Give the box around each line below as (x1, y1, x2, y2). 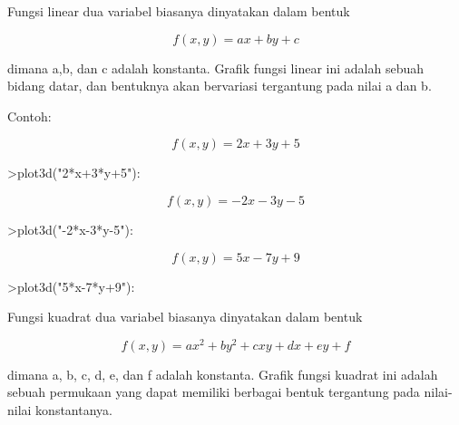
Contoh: (7, 106, 52, 125)
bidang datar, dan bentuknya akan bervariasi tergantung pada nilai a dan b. (7, 76, 432, 95)
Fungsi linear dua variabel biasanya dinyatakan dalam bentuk (7, 2, 350, 20)
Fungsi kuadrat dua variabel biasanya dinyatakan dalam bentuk (7, 307, 363, 326)
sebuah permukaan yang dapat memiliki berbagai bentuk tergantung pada (7, 382, 420, 401)
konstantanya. (35, 401, 112, 420)
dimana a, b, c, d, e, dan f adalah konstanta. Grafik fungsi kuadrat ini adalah (7, 364, 438, 383)
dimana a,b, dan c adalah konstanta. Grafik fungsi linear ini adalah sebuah (7, 58, 424, 77)
